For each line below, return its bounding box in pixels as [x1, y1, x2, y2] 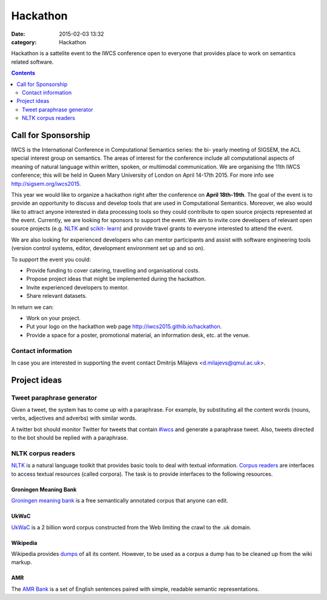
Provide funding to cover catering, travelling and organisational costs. [26, 267, 200, 274]
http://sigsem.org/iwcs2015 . [11, 180, 81, 187]
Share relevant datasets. [26, 292, 87, 300]
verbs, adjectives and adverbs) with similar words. [11, 415, 137, 422]
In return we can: [11, 303, 54, 311]
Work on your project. [26, 315, 81, 321]
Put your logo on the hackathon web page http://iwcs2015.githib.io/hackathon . [26, 323, 222, 330]
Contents [11, 70, 36, 77]
